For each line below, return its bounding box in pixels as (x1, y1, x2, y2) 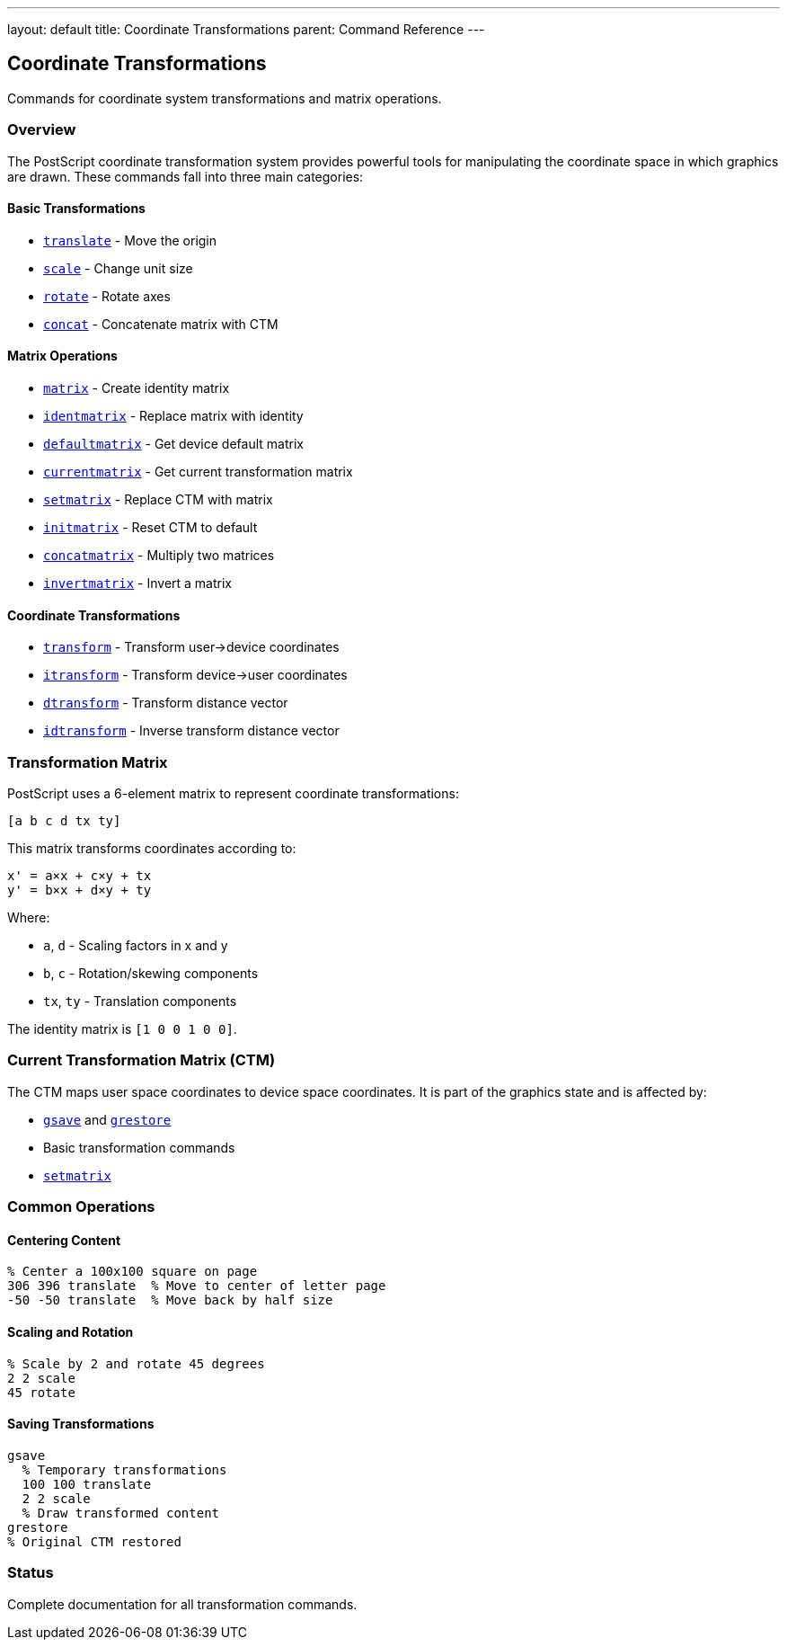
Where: (7, 910, 50, 925)
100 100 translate (22, 1476, 152, 1491)
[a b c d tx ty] (7, 814, 121, 828)
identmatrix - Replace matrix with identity (43, 408, 304, 424)
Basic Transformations (7, 200, 146, 217)
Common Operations (7, 1197, 155, 1216)
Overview (7, 120, 76, 139)
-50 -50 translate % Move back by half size (7, 1293, 333, 1308)
